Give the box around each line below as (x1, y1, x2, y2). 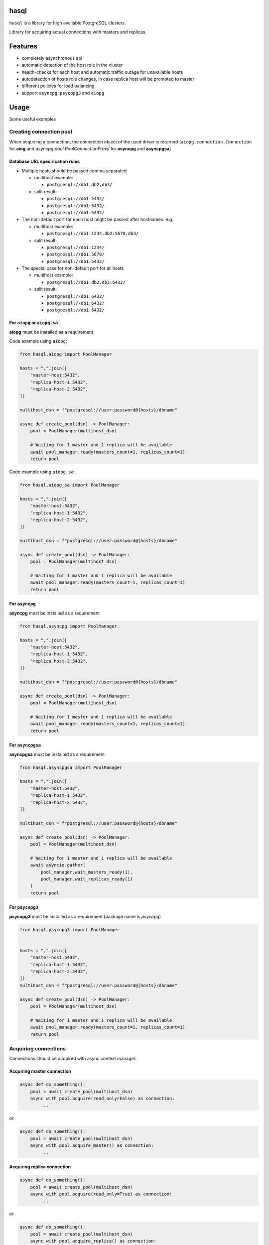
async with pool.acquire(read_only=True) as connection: (30, 1191, 172, 1197)
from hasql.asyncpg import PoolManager (19, 623, 117, 629)
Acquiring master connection (9, 1068, 72, 1074)
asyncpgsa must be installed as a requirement (9, 751, 105, 757)
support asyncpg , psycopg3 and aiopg (21, 90, 105, 96)
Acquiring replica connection (9, 1164, 71, 1170)
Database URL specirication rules (9, 158, 80, 164)
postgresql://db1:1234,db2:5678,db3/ (46, 231, 139, 237)
